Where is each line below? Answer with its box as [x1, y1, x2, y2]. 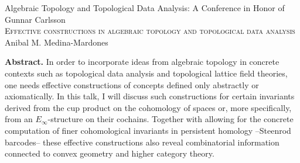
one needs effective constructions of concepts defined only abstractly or [5, 78, 259, 91]
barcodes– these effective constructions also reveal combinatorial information [5, 136, 279, 148]
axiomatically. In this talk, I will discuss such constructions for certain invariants [5, 90, 295, 102]
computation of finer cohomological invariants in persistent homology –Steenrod [5, 124, 291, 136]
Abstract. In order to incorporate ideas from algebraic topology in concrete [5, 56, 279, 68]
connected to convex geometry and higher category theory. [5, 147, 214, 159]
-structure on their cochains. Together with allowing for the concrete [47, 113, 294, 125]
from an [5, 113, 33, 125]
